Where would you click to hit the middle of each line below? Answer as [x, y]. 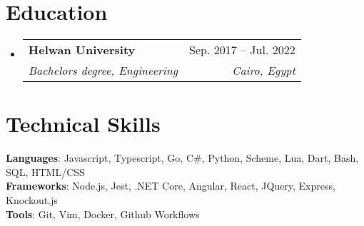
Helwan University [82, 50]
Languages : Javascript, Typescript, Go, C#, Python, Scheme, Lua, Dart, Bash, [182, 158]
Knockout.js [32, 200]
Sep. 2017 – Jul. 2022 [242, 50]
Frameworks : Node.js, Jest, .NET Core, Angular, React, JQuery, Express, [171, 186]
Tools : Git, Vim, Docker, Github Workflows [103, 214]
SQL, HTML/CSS [45, 171]
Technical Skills [83, 124]
